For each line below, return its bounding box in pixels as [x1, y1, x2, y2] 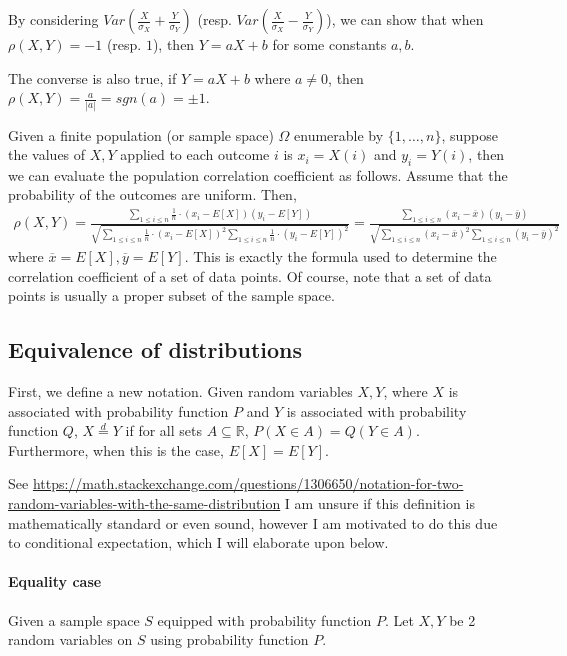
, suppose [441, 124, 498, 145]
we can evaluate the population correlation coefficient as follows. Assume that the [8, 164, 508, 185]
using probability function [150, 629, 309, 650]
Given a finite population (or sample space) [8, 124, 274, 145]
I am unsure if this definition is [284, 492, 475, 513]
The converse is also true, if [8, 67, 177, 88]
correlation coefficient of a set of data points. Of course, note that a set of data [8, 265, 492, 286]
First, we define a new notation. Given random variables [8, 381, 353, 401]
